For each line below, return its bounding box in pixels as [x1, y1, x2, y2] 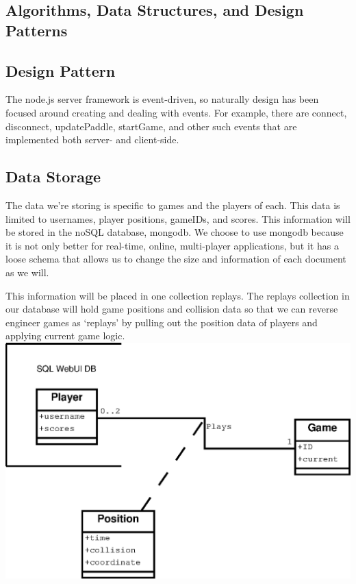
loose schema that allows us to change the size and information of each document [5, 252, 346, 266]
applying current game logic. [5, 328, 125, 343]
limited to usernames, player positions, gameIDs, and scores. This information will [5, 211, 351, 226]
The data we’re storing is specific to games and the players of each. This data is [5, 197, 340, 212]
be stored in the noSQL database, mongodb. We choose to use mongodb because [5, 225, 344, 239]
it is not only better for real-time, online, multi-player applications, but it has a [5, 238, 339, 252]
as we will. [5, 265, 49, 279]
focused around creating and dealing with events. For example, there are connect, [5, 105, 347, 119]
